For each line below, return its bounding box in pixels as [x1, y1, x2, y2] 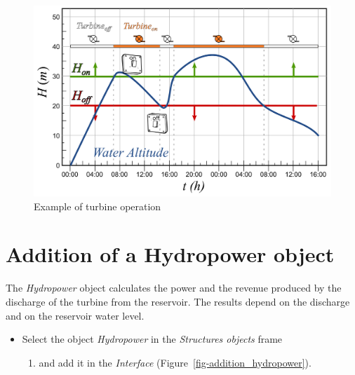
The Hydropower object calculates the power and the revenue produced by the [6, 280, 342, 295]
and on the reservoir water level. [6, 308, 145, 322]
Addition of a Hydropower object [6, 240, 335, 268]
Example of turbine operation [34, 198, 161, 213]
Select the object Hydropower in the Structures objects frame [22, 332, 283, 346]
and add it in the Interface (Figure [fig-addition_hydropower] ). [39, 355, 312, 369]
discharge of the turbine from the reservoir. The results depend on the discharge [6, 294, 350, 308]
